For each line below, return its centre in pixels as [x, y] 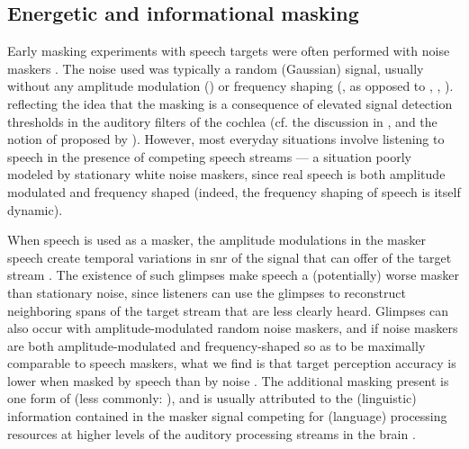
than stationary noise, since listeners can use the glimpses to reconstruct [207, 292]
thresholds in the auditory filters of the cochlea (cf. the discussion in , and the [222, 121]
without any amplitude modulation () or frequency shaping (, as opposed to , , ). [230, 86]
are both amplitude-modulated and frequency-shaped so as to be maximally [216, 345]
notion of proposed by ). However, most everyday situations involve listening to [226, 139]
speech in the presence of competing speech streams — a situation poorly [209, 156]
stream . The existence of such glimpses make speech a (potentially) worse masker [233, 275]
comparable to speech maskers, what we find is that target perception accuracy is [232, 363]
